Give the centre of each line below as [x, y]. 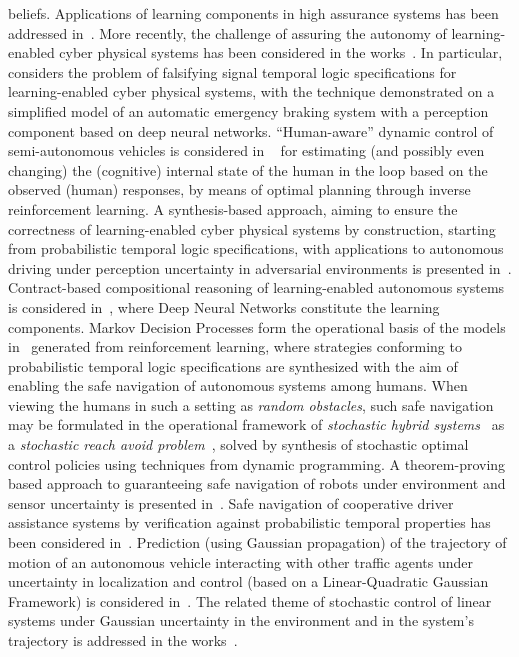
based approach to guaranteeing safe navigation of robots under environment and [257, 483]
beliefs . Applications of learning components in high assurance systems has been [253, 13]
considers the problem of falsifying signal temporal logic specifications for [232, 71]
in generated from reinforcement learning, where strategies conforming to [235, 346]
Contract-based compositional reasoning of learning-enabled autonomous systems [256, 287]
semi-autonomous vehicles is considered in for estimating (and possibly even [246, 150]
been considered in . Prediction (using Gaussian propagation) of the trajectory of [257, 542]
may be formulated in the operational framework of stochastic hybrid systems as [256, 424]
